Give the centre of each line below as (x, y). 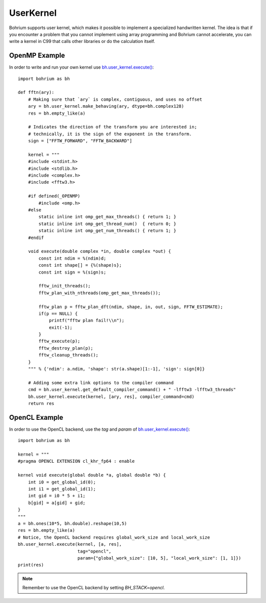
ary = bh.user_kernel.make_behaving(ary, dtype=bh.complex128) (106, 106)
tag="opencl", (94, 551)
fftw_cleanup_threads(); (68, 355)
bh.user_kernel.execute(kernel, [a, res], (70, 544)
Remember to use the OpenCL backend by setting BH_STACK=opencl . (94, 588)
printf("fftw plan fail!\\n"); (87, 321)
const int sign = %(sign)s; (72, 272)
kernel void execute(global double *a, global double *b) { (92, 475)
